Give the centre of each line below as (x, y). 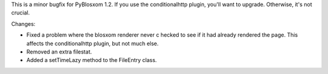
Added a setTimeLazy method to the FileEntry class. (92, 60)
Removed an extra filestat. (59, 52)
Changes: (23, 23)
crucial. (21, 13)
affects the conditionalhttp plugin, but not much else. (93, 43)
